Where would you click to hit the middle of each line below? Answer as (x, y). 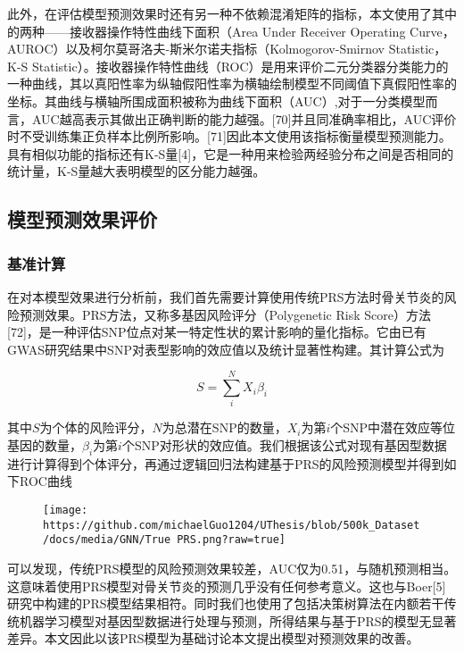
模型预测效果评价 (82, 219)
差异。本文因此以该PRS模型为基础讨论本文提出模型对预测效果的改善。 (213, 638)
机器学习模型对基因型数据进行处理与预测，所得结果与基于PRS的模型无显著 (238, 620)
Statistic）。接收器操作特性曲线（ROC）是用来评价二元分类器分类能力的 (240, 66)
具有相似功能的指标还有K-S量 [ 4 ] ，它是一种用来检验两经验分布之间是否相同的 (231, 153)
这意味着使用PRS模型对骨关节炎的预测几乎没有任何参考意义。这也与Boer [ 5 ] (227, 586)
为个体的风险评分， (96, 427)
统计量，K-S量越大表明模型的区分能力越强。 (137, 171)
